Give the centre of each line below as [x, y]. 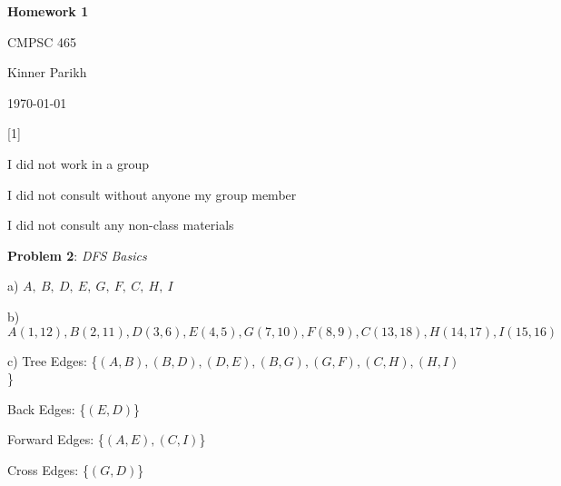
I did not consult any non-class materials [121, 225]
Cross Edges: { [48, 469]
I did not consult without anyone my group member [152, 194]
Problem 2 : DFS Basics [77, 255]
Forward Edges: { [56, 439]
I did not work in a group [79, 163]
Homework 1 [48, 11]
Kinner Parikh [47, 72]
